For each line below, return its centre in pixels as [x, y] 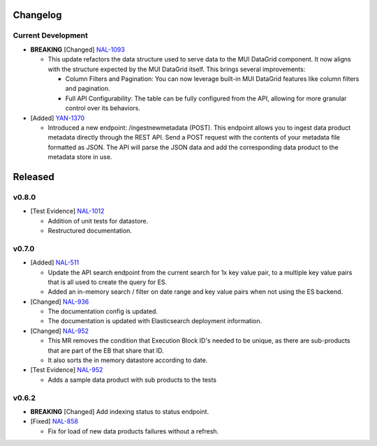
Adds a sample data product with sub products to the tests [132, 380]
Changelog [37, 15]
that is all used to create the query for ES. [108, 282]
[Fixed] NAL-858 [54, 422]
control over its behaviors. [103, 108]
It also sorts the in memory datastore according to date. [128, 360]
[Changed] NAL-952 [60, 331]
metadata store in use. [80, 157]
